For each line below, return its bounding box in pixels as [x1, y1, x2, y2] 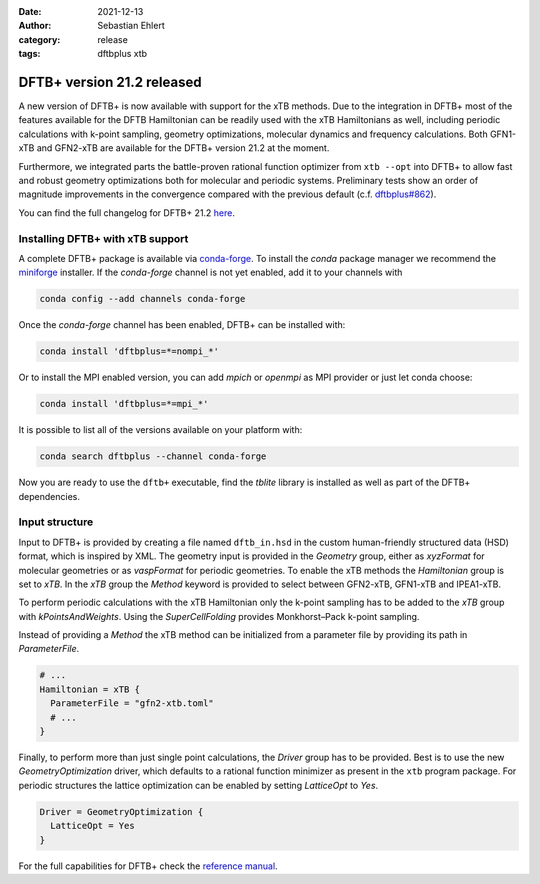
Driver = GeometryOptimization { [39, 806, 204, 817]
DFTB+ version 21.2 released [18, 73, 202, 90]
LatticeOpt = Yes [50, 820, 135, 832]
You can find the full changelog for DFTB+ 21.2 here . [18, 206, 235, 219]
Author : [18, 20, 52, 32]
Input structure [18, 515, 94, 529]
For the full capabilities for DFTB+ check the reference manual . [18, 860, 279, 872]
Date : [18, 6, 42, 17]
